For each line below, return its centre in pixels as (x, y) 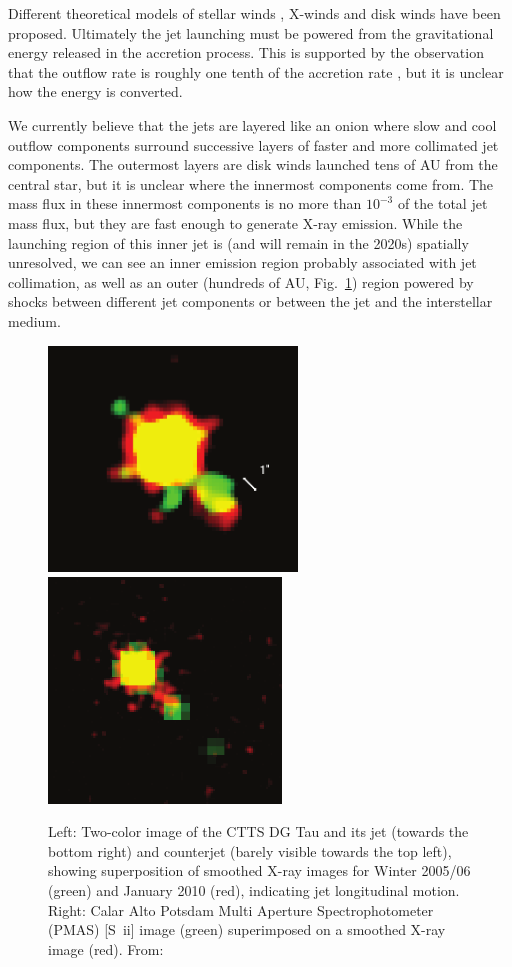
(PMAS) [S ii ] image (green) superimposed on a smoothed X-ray (247, 929)
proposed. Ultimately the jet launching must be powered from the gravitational (251, 32)
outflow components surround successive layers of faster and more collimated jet (253, 144)
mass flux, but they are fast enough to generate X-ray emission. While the (235, 222)
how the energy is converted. (95, 91)
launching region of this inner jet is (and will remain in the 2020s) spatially (238, 242)
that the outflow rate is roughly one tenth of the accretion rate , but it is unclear (256, 71)
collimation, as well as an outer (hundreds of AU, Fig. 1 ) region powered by (241, 281)
